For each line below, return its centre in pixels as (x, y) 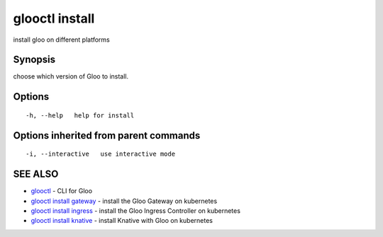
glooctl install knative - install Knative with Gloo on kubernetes (122, 221)
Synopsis (34, 60)
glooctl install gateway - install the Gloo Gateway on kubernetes (124, 201)
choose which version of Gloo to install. (71, 76)
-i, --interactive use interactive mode (101, 154)
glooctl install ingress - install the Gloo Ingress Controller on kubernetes (136, 210)
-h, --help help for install (80, 115)
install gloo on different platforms (61, 40)
